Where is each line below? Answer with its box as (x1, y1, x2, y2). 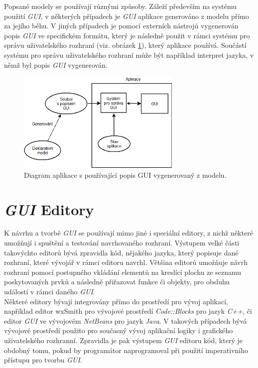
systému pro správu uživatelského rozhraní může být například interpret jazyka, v (4, 49, 254, 60)
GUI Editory (4, 199, 94, 220)
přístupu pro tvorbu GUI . (4, 355, 82, 365)
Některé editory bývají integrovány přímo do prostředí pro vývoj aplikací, (4, 296, 228, 306)
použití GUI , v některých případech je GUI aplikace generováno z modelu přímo (4, 10, 249, 21)
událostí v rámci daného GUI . (4, 286, 95, 297)
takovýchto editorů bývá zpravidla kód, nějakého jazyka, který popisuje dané (4, 247, 239, 257)
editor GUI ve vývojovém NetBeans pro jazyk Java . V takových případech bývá (4, 315, 247, 326)
